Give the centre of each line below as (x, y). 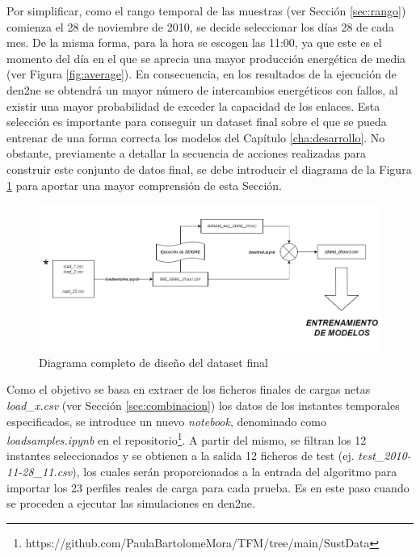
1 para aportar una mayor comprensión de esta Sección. (145, 185)
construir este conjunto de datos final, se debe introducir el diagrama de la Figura (209, 169)
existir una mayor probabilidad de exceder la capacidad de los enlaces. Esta (193, 105)
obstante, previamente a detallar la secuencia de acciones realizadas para (186, 153)
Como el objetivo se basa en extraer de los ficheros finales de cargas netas (189, 389)
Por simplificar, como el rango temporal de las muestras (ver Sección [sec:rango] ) (206, 11)
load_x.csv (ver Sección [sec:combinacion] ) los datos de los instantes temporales (203, 405)
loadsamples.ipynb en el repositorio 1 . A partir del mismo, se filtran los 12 (187, 439)
